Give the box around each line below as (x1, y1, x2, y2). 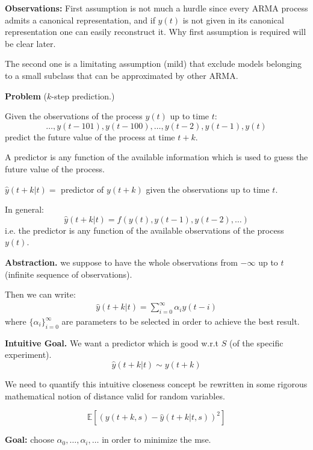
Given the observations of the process (5, 110, 143, 122)
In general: (5, 203, 44, 216)
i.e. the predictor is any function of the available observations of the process (5, 223, 284, 236)
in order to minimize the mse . (102, 433, 211, 446)
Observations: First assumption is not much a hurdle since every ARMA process (5, 2, 308, 14)
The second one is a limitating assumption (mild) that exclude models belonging (5, 57, 302, 70)
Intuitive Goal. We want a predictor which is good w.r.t (5, 336, 219, 349)
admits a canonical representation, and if (5, 13, 155, 26)
